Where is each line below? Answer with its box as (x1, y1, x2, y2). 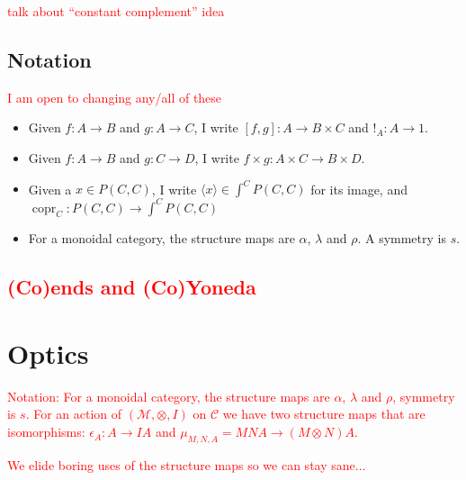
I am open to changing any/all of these (7, 87, 222, 106)
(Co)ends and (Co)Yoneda (7, 273, 256, 301)
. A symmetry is (357, 229, 446, 248)
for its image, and (310, 179, 408, 198)
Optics (7, 334, 89, 371)
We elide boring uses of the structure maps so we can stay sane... (7, 455, 366, 474)
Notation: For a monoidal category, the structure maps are (7, 386, 330, 405)
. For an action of (25, 404, 122, 423)
